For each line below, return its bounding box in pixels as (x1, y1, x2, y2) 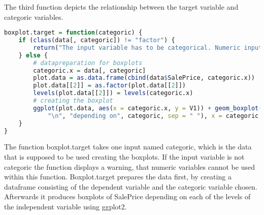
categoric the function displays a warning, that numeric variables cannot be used (4, 161, 255, 172)
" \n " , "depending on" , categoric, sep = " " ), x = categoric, (47, 112, 262, 119)
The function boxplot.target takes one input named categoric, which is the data (4, 141, 252, 152)
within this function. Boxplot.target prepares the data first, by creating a (4, 171, 232, 182)
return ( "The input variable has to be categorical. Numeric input (33, 44, 262, 51)
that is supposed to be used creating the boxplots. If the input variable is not (4, 151, 245, 162)
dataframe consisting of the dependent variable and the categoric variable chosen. (4, 181, 257, 192)
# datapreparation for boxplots (33, 59, 143, 67)
